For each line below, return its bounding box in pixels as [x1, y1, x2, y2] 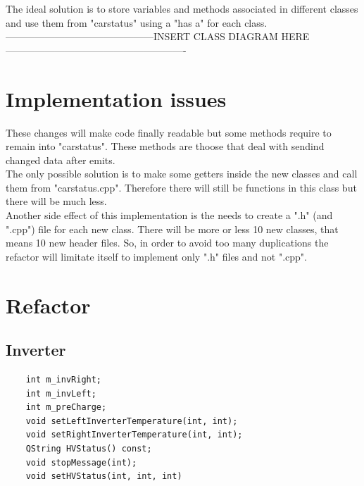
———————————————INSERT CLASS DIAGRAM [6, 29, 278, 44]
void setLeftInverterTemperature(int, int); [25, 416, 238, 426]
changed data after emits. [6, 152, 115, 167]
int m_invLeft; [25, 388, 96, 399]
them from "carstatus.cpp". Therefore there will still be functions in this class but [6, 180, 357, 194]
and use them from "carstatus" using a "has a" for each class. [6, 15, 268, 30]
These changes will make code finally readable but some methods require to [6, 125, 332, 139]
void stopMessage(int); [25, 457, 137, 468]
